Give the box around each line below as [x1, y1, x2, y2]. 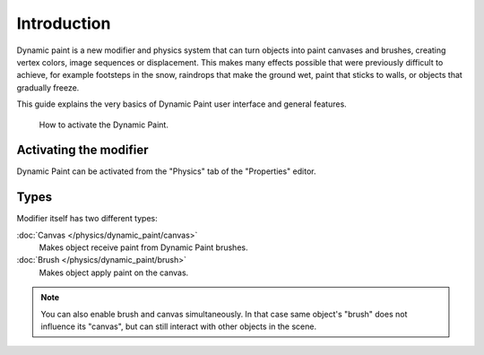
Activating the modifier [16, 143, 149, 158]
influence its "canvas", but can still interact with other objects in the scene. [40, 321, 317, 332]
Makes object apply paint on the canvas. [39, 267, 189, 278]
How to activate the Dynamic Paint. [39, 119, 169, 130]
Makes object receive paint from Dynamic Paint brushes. [39, 242, 248, 253]
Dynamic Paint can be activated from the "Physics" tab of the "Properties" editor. [16, 166, 316, 177]
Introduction [16, 13, 111, 33]
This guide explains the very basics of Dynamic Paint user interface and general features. [16, 99, 347, 109]
